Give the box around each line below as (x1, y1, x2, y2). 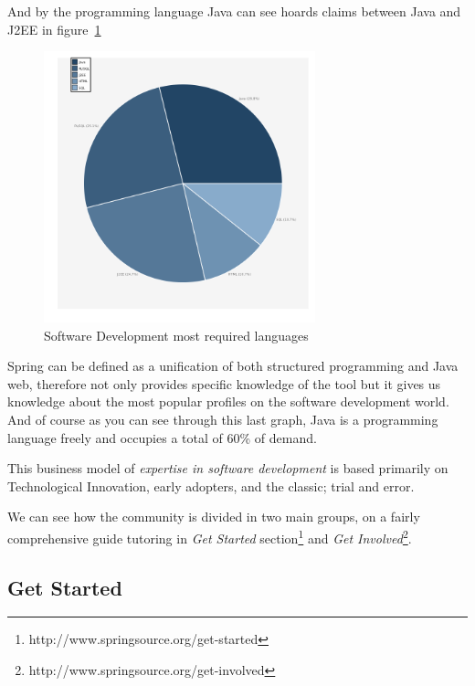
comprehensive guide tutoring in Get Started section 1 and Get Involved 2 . (7, 525, 412, 547)
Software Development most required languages (44, 325, 309, 344)
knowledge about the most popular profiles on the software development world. (7, 392, 449, 411)
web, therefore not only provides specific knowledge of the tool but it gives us (7, 374, 441, 393)
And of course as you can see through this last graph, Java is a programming (7, 409, 438, 428)
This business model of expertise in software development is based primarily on (7, 459, 449, 478)
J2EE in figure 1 (7, 19, 101, 38)
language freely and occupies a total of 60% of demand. (7, 427, 317, 447)
